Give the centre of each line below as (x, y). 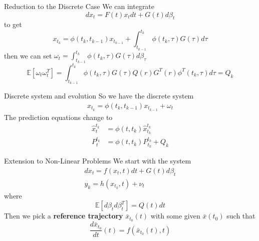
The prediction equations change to (58, 117)
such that (241, 216)
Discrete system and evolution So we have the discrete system (99, 96)
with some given (175, 216)
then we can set (28, 55)
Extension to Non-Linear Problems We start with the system (98, 161)
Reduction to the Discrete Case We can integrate (79, 6)
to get (13, 24)
